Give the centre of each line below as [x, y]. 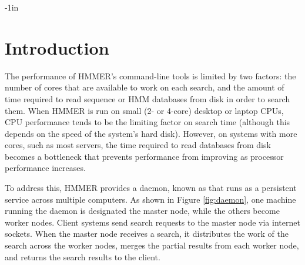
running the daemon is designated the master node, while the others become [142, 211]
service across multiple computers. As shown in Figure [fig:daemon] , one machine [150, 199]
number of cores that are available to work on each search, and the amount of [145, 87]
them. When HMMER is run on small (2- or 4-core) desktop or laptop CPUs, [144, 110]
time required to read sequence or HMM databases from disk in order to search [148, 98]
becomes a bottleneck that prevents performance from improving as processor [144, 156]
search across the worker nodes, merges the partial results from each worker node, [152, 245]
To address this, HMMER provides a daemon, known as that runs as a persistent [151, 188]
